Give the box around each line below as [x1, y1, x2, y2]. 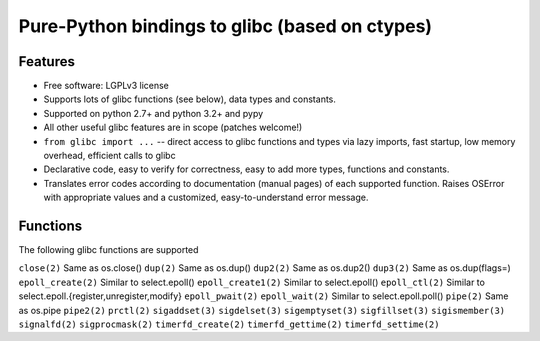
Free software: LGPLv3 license [43, 80, 170, 92]
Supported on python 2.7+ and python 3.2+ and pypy [43, 107, 264, 119]
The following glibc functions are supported [18, 244, 199, 256]
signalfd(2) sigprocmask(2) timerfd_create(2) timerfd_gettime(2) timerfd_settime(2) [18, 319, 440, 330]
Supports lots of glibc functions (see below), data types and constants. [43, 93, 337, 105]
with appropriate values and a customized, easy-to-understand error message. [43, 191, 369, 204]
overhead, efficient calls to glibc [43, 150, 176, 162]
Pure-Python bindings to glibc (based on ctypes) [18, 15, 433, 37]
